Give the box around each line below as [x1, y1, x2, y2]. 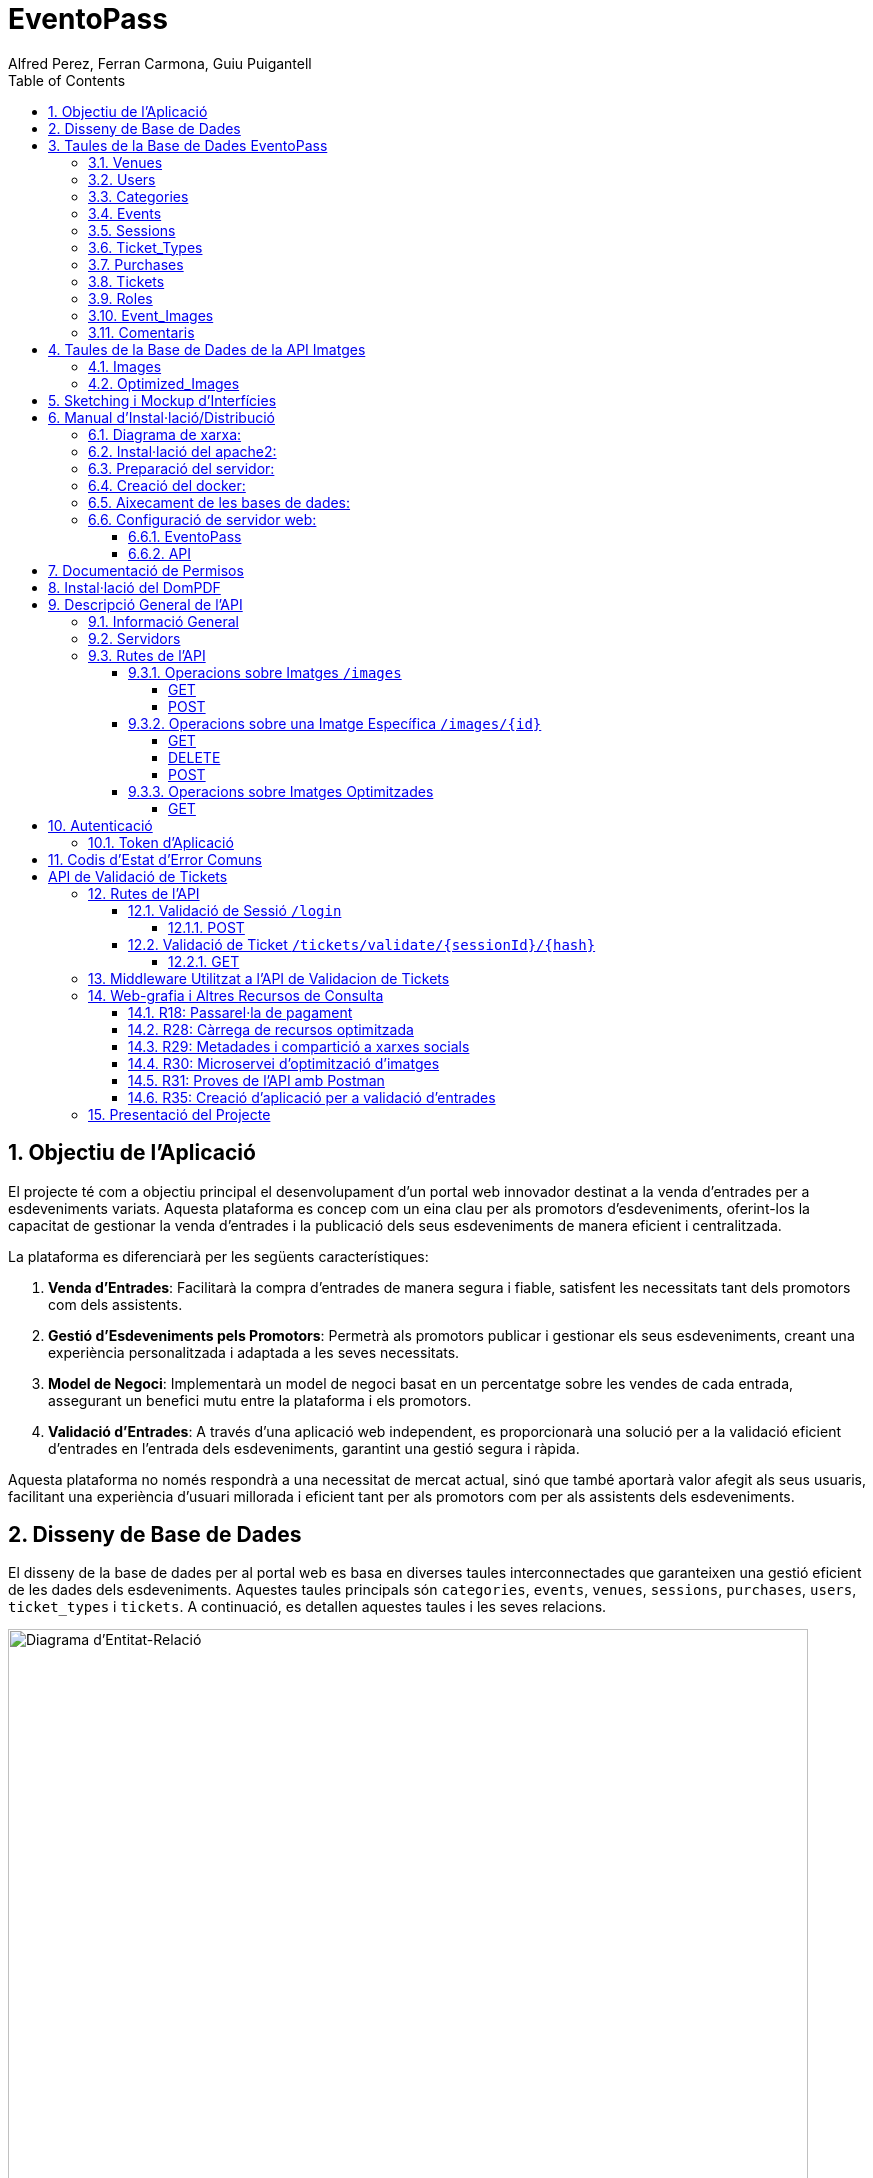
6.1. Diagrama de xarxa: [88, 425, 242, 443]
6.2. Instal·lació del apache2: [88, 442, 277, 460]
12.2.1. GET [168, 952, 240, 970]
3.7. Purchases [88, 255, 184, 273]
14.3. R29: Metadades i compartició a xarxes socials [128, 1037, 470, 1055]
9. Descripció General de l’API [48, 595, 243, 613]
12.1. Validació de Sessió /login [128, 901, 342, 919]
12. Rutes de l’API [88, 884, 200, 902]
